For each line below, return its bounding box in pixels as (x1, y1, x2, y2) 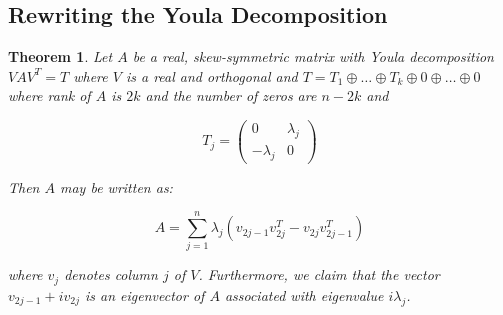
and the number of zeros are (145, 85, 317, 106)
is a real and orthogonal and (125, 65, 298, 86)
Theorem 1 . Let (8, 46, 113, 67)
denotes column (64, 264, 158, 285)
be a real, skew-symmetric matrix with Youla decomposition (132, 46, 494, 67)
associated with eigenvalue (224, 284, 384, 305)
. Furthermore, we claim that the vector (198, 264, 440, 285)
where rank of (8, 85, 91, 106)
